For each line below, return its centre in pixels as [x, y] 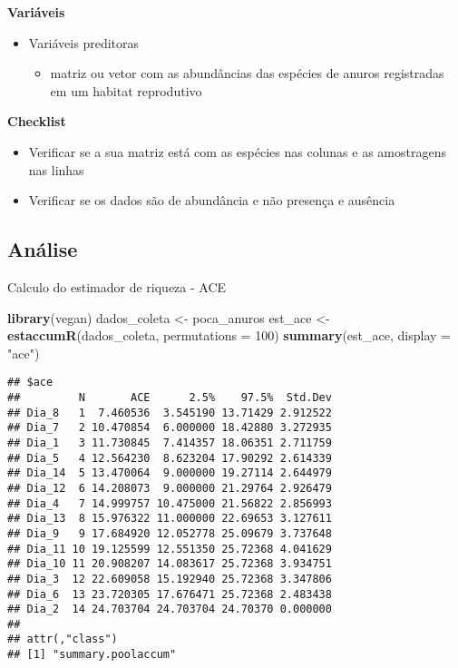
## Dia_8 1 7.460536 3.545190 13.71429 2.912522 [170, 413]
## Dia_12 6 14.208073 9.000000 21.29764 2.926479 [170, 488]
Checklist [37, 121]
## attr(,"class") [63, 639]
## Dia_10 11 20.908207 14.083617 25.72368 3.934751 [170, 564]
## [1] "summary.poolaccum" [92, 655]
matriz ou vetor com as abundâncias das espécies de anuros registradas [247, 73]
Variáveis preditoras [84, 42]
